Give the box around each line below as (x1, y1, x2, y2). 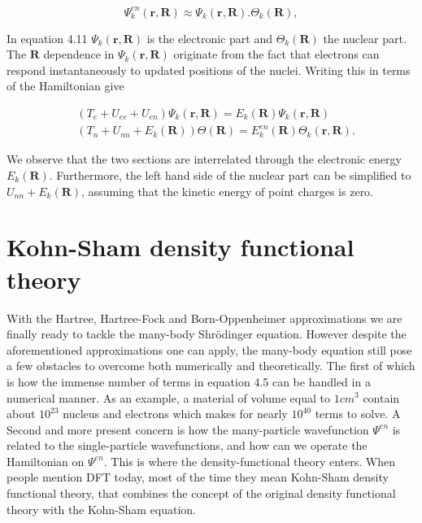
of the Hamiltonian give (7, 77, 124, 94)
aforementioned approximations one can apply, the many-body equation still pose (7, 341, 412, 358)
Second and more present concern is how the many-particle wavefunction (7, 421, 369, 438)
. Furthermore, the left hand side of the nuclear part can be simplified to (49, 167, 411, 184)
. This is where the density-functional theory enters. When (103, 452, 395, 469)
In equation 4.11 (7, 29, 88, 46)
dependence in (43, 46, 115, 63)
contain (363, 389, 400, 406)
